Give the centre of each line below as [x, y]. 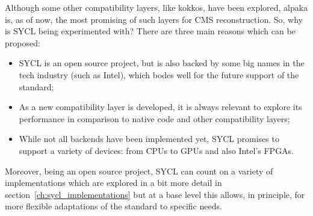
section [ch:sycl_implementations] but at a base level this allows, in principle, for [155, 194]
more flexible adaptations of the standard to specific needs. [113, 206]
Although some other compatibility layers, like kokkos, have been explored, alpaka [156, 7]
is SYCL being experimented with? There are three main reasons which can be [150, 31]
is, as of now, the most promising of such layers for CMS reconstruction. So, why [154, 19]
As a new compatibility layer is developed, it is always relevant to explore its [160, 107]
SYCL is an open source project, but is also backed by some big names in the [162, 63]
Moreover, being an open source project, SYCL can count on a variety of [139, 171]
